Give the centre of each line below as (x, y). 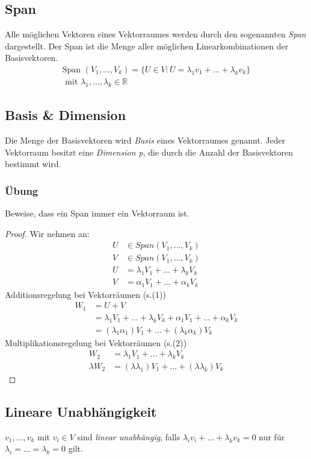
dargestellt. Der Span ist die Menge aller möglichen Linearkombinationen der (147, 46)
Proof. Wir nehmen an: (47, 233)
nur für (272, 436)
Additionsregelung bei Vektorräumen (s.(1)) (85, 294)
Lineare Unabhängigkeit (81, 411)
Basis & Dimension (66, 115)
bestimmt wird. (33, 164)
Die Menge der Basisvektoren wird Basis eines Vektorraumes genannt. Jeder (145, 140)
